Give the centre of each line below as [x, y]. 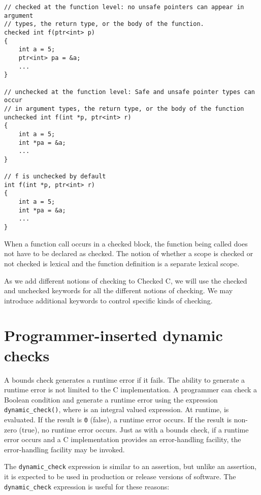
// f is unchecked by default [55, 177]
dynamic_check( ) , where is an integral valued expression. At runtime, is [117, 409]
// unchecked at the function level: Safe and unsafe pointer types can [129, 92]
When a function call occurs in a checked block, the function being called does [126, 243]
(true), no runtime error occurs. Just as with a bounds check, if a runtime [134, 429]
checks [27, 355]
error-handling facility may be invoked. [64, 449]
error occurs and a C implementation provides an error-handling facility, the [123, 439]
